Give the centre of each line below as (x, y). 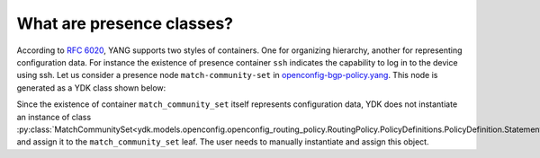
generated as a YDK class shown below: (91, 88)
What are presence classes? (125, 23)
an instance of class (54, 117)
